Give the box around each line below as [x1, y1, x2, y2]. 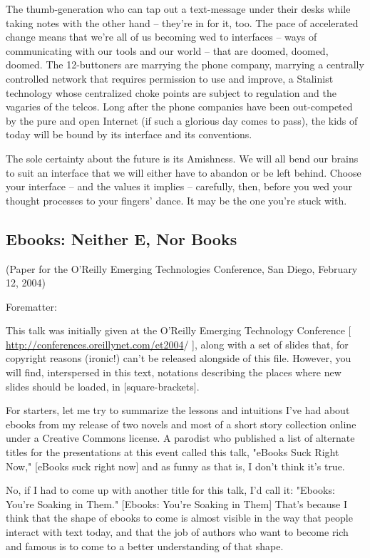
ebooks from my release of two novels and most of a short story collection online [6, 416, 356, 431]
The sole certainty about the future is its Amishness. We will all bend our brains [6, 150, 359, 165]
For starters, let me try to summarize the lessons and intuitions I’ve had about [6, 403, 350, 418]
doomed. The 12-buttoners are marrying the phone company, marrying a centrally [6, 57, 364, 72]
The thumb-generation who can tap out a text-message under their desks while [6, 1, 351, 16]
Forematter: [6, 299, 57, 314]
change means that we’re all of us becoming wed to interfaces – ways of [6, 29, 317, 44]
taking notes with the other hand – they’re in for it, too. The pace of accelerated [6, 15, 359, 30]
